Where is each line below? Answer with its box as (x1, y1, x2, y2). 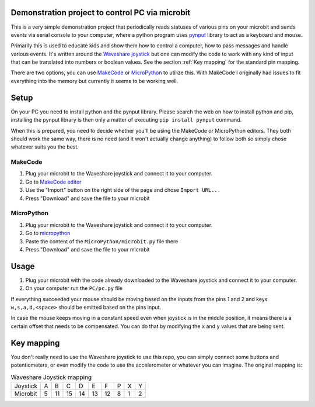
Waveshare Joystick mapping (10, 373, 92, 381)
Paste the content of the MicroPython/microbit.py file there (25, 237, 178, 245)
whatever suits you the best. (10, 143, 79, 150)
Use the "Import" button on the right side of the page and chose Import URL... (25, 187, 221, 194)
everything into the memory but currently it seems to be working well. (10, 77, 178, 84)
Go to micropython (25, 230, 71, 237)
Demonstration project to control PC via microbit (10, 8, 191, 18)
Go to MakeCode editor (25, 178, 82, 185)
